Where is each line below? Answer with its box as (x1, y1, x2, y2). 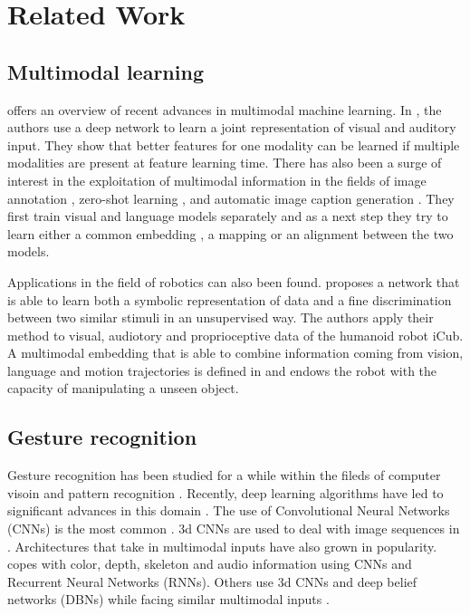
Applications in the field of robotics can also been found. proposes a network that (7, 272, 460, 291)
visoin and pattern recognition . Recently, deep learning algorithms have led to (7, 483, 444, 502)
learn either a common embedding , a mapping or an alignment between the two (7, 224, 454, 243)
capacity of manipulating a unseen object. (7, 379, 239, 398)
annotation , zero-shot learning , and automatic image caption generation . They (7, 188, 455, 207)
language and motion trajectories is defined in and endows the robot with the (7, 360, 437, 380)
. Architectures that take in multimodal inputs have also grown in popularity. (7, 536, 437, 555)
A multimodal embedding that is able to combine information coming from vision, (7, 343, 464, 362)
